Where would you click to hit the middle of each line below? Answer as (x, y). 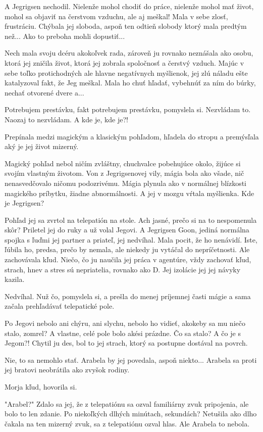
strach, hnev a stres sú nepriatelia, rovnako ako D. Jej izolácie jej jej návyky (123, 269)
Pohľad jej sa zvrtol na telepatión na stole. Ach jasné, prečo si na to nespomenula (131, 220)
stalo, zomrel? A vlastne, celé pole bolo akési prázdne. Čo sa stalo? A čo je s (123, 333)
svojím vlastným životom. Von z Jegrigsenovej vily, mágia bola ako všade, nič (124, 173)
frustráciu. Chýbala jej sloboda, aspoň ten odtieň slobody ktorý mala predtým (126, 26)
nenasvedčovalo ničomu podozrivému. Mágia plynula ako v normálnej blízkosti (125, 183)
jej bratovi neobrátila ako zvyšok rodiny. (67, 370)
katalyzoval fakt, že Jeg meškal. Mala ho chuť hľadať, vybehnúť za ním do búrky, (130, 83)
